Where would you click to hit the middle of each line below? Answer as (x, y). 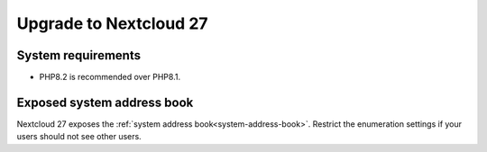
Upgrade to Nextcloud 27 (112, 23)
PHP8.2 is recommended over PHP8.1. (110, 77)
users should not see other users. (79, 137)
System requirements (79, 55)
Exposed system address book (105, 102)
